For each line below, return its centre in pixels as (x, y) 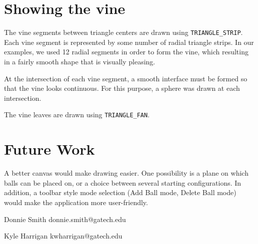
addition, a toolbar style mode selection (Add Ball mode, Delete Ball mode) (120, 192)
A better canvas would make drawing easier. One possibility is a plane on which (126, 173)
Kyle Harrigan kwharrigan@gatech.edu (63, 236)
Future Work (49, 149)
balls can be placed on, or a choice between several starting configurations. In (123, 182)
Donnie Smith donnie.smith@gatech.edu (65, 219)
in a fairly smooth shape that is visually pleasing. (80, 61)
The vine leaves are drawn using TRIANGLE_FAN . (77, 115)
